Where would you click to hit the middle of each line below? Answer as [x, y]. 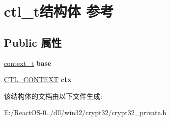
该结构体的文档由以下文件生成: [53, 96]
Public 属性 [33, 42]
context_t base [28, 63]
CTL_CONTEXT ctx [38, 79]
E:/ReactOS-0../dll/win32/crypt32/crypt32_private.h [85, 112]
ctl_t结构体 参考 [59, 11]
